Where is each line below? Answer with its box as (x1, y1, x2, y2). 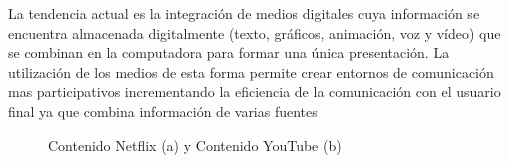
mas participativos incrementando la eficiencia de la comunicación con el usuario (8, 81, 501, 102)
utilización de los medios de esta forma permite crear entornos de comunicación (8, 61, 494, 82)
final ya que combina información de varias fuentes (8, 100, 318, 121)
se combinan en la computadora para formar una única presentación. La (8, 42, 450, 63)
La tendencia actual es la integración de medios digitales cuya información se (8, 3, 480, 23)
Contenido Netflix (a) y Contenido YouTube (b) (48, 134, 342, 155)
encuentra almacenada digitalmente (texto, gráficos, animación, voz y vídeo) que (8, 22, 501, 43)
